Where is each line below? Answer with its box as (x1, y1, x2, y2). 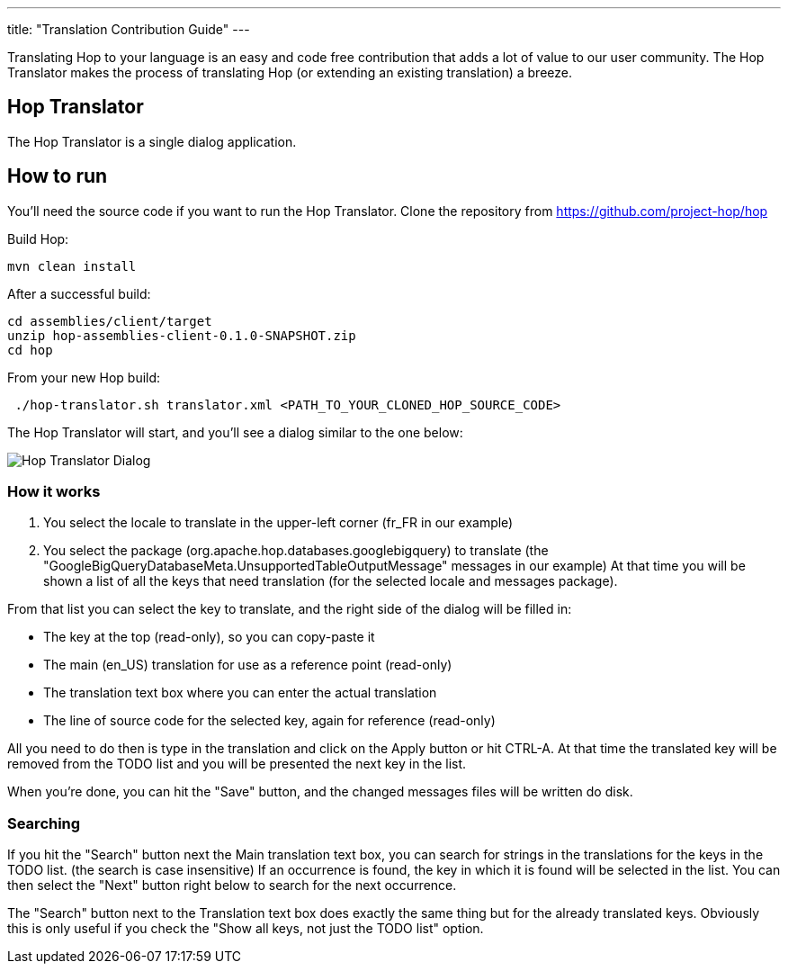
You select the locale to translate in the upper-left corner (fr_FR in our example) (43, 515, 514, 531)
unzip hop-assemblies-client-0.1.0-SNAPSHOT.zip (7, 328, 356, 343)
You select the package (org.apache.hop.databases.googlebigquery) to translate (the (43, 543, 549, 559)
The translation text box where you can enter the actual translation (43, 685, 437, 701)
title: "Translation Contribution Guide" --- (7, 22, 250, 37)
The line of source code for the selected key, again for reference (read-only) (43, 713, 496, 729)
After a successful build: (7, 285, 151, 301)
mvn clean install (7, 258, 137, 274)
